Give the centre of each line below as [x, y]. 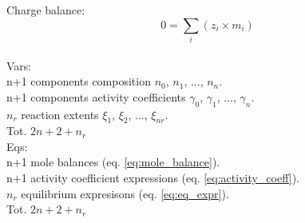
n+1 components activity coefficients [96, 96]
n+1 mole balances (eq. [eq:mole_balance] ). [113, 162]
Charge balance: [46, 10]
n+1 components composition [79, 81]
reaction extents [60, 114]
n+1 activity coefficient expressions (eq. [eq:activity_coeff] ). [153, 178]
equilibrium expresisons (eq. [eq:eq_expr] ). [125, 193]
